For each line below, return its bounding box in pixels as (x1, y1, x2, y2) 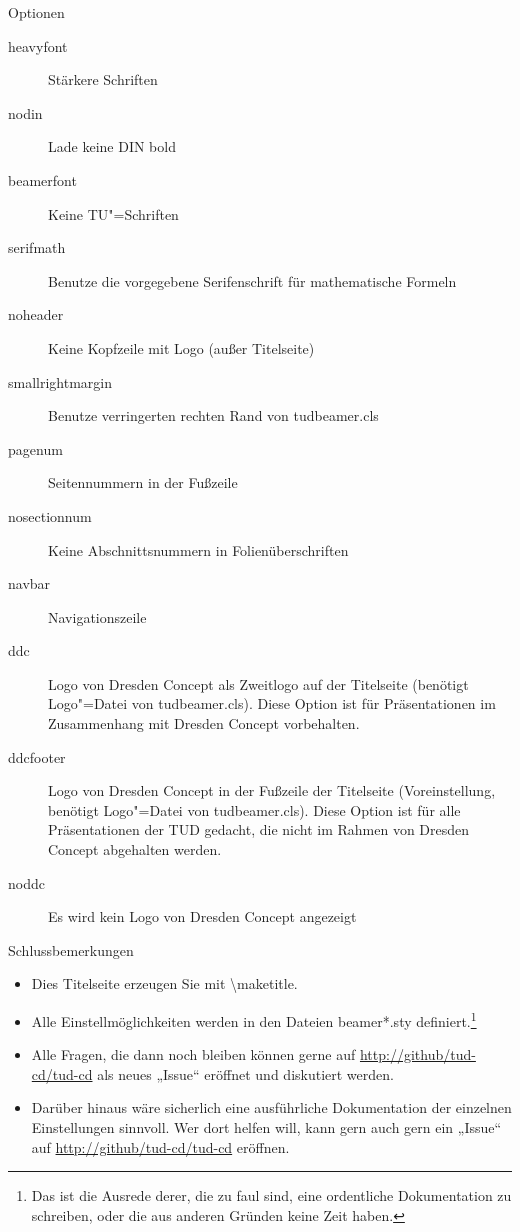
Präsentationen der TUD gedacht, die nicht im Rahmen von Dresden (48, 819, 470, 840)
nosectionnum (8, 505, 92, 526)
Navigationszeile (48, 606, 147, 627)
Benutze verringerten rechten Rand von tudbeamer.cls (48, 405, 379, 426)
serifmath (8, 237, 66, 258)
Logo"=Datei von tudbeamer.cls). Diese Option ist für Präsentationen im (48, 693, 496, 714)
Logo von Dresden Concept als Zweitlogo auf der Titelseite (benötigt (48, 673, 469, 694)
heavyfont (8, 35, 68, 56)
